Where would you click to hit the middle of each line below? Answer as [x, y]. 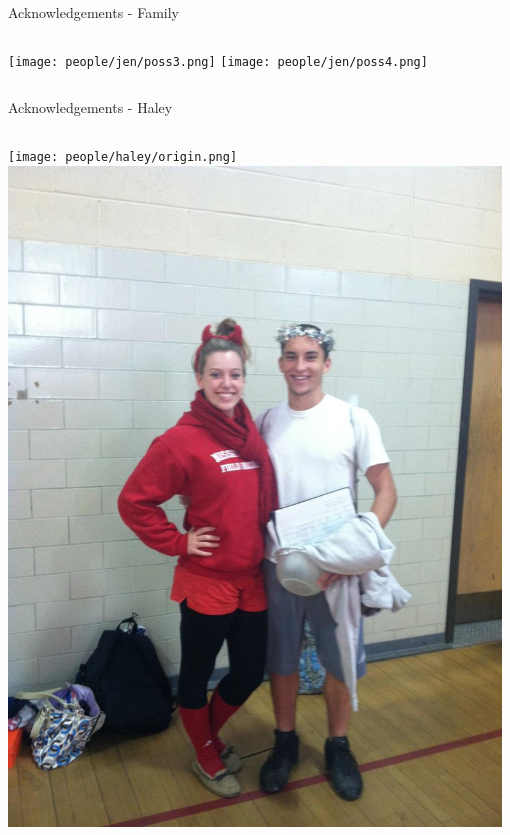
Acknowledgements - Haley [90, 107]
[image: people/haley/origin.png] [123, 156]
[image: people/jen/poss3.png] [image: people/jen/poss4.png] [218, 61]
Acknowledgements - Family [93, 12]
